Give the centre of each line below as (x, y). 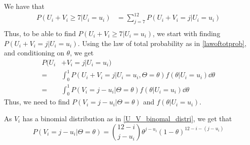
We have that (24, 6)
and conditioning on (34, 53)
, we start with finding (187, 33)
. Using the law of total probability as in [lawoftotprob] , (162, 43)
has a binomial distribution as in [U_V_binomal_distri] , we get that (127, 119)
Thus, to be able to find (40, 33)
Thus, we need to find (37, 102)
